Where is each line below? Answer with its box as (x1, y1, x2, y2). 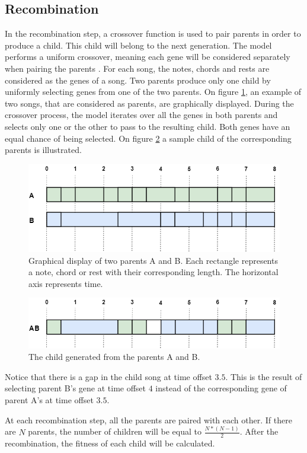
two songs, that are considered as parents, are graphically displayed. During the (5, 97, 294, 109)
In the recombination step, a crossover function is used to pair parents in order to (5, 27, 301, 40)
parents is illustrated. (5, 143, 82, 156)
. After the (239, 425, 279, 438)
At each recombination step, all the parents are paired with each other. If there (5, 413, 292, 426)
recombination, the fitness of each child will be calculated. (5, 437, 215, 449)
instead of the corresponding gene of (155, 382, 287, 394)
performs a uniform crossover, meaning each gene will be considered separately (5, 50, 290, 63)
